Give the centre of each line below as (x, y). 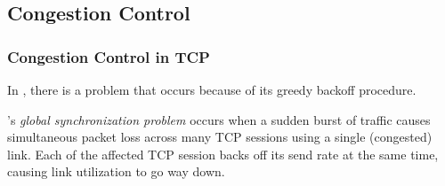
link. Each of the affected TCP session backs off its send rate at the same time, (223, 154)
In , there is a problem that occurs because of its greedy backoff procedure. (212, 89)
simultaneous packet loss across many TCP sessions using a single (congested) (220, 137)
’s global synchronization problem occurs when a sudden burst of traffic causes (219, 119)
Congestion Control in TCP (109, 56)
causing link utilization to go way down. (116, 171)
